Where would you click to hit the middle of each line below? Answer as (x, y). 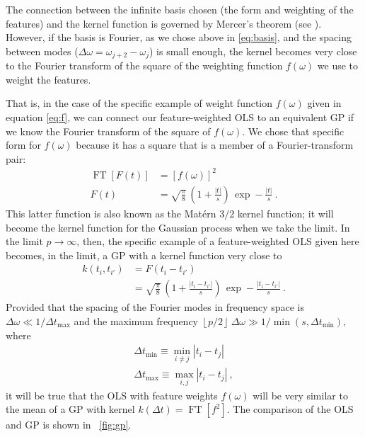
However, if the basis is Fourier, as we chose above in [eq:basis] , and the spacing (179, 37)
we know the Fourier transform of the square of (108, 131)
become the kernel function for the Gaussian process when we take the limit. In (178, 227)
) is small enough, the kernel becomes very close (253, 51)
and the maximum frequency (136, 320)
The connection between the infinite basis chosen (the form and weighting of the (180, 9)
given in (324, 103)
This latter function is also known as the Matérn (111, 213)
